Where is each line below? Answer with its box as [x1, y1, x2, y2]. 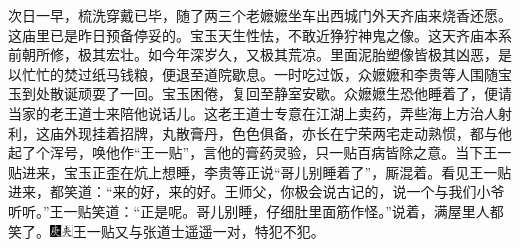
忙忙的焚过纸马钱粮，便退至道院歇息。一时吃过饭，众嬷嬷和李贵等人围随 [21, 63, 498, 84]
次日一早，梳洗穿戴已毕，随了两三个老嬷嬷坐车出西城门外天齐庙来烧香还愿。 [8, 5, 512, 25]
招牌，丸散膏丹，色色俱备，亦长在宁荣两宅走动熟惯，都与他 [119, 122, 512, 143]
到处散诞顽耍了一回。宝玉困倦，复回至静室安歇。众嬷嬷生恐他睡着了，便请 [21, 83, 512, 104]
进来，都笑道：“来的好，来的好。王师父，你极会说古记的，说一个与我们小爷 [8, 181, 505, 202]
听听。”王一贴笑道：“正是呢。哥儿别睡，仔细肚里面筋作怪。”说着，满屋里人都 [8, 200, 504, 221]
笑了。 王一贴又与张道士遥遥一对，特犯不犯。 [8, 220, 325, 241]
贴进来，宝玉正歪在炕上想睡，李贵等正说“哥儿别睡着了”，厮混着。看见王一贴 [8, 161, 512, 182]
